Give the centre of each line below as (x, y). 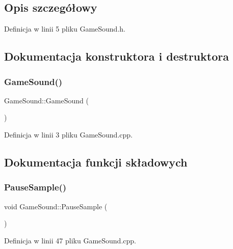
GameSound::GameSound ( (46, 100)
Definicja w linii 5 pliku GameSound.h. (65, 29)
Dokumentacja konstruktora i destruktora (116, 56)
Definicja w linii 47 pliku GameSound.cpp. (70, 240)
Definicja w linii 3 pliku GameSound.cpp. (68, 134)
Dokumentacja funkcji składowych (96, 162)
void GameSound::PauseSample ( (56, 206)
